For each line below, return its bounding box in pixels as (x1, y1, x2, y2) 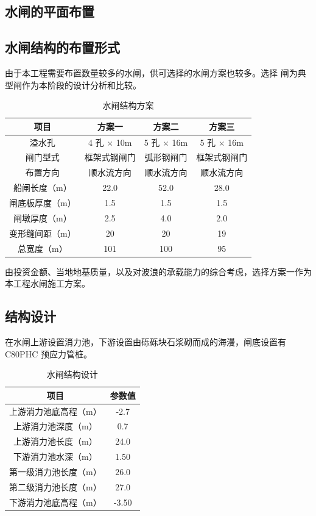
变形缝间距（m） (9, 226, 76, 239)
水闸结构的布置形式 (5, 38, 120, 57)
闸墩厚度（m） (13, 211, 72, 224)
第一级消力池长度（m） (9, 465, 102, 478)
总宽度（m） (18, 242, 68, 254)
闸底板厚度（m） (9, 196, 76, 209)
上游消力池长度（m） (13, 435, 97, 448)
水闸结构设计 (46, 368, 98, 381)
